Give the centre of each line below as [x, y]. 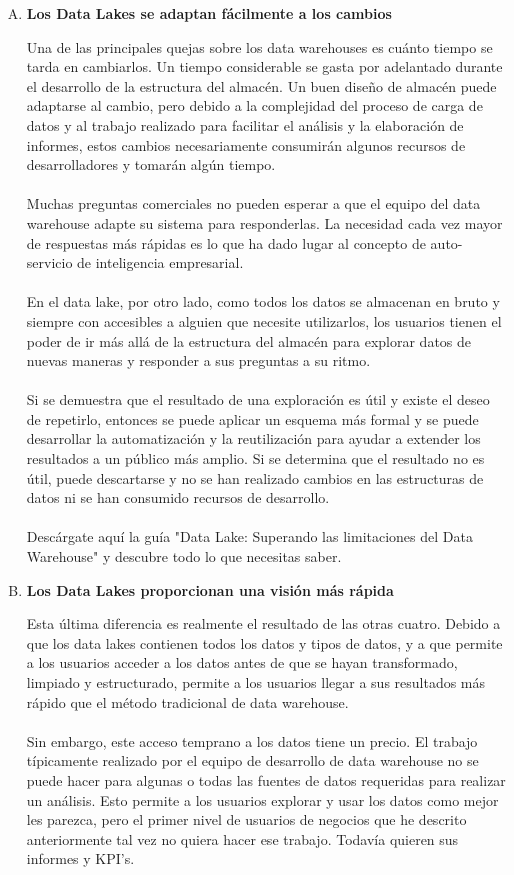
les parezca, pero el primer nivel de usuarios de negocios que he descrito [246, 819]
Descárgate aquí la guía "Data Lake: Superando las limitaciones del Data [249, 536]
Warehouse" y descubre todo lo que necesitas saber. [184, 556]
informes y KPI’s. [80, 858]
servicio [49, 262]
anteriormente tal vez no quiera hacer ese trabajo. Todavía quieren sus [242, 838]
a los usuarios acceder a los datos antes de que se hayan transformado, [242, 662]
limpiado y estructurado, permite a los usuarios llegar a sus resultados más [256, 682]
